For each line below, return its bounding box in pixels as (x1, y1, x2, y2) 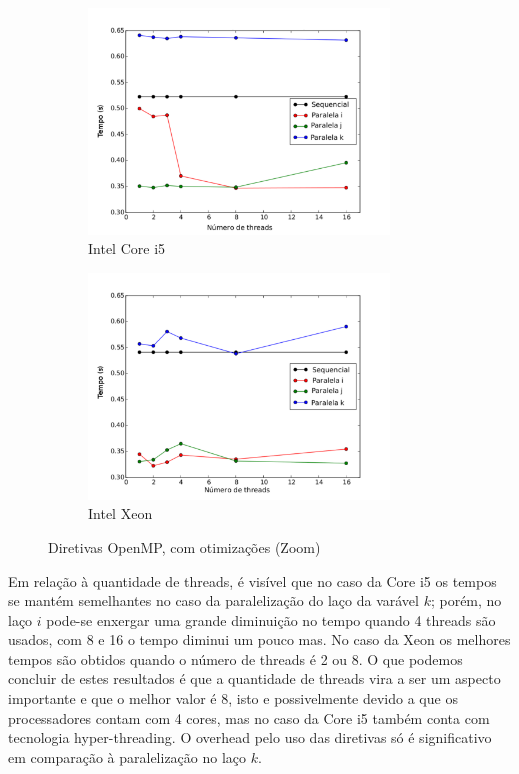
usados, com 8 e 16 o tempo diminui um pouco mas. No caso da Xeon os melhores (8, 629, 511, 650)
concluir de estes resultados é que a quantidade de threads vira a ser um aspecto (8, 668, 501, 689)
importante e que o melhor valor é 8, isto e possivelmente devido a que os (8, 688, 458, 709)
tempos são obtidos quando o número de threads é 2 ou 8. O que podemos (8, 648, 463, 669)
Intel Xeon (88, 503, 153, 524)
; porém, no (430, 590, 502, 611)
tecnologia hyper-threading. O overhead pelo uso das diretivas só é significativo (8, 727, 492, 748)
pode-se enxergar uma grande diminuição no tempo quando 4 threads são (46, 609, 496, 630)
